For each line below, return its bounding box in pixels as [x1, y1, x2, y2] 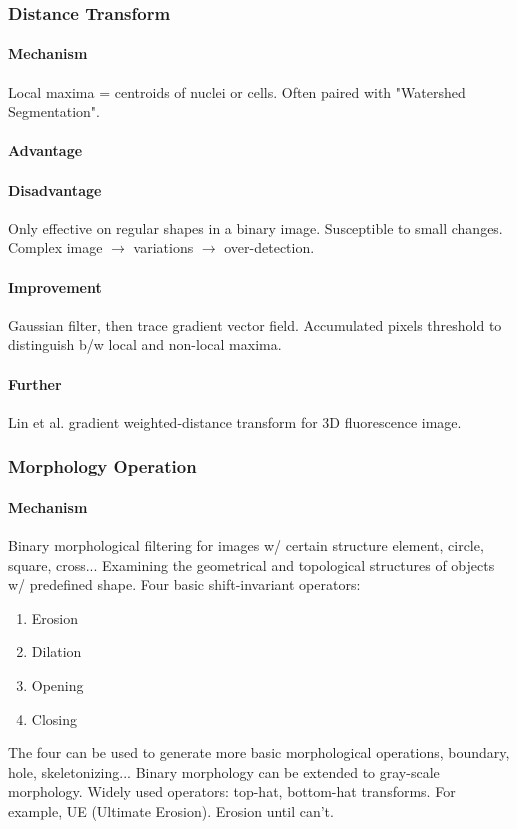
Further [8, 373, 62, 394]
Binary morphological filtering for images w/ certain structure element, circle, [8, 535, 484, 556]
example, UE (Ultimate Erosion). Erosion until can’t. [8, 800, 334, 821]
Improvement [8, 276, 102, 297]
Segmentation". [8, 101, 100, 122]
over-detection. [224, 237, 315, 258]
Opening [31, 674, 84, 695]
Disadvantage [8, 179, 102, 200]
